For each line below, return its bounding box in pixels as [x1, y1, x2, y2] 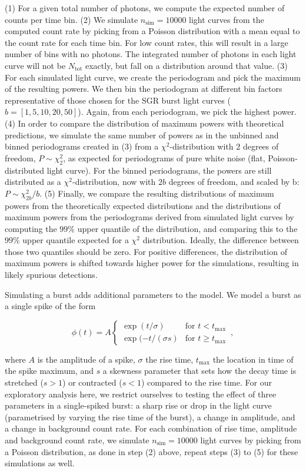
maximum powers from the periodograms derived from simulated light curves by [5, 211, 294, 223]
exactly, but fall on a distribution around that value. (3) [85, 59, 288, 71]
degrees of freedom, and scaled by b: [168, 175, 300, 188]
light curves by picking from [200, 434, 301, 446]
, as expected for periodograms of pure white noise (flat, [63, 151, 265, 164]
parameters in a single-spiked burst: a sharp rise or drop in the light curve [5, 399, 272, 412]
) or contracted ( [62, 376, 122, 389]
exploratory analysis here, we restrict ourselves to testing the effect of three [5, 387, 277, 400]
